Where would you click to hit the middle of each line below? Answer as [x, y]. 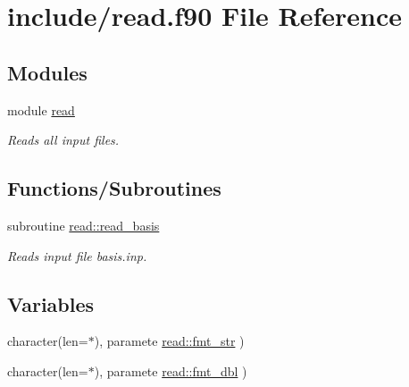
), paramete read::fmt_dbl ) [171, 370]
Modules [47, 72]
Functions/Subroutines [114, 188]
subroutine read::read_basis [83, 225]
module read [41, 109]
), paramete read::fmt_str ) [169, 341]
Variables [51, 303]
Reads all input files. [63, 140]
